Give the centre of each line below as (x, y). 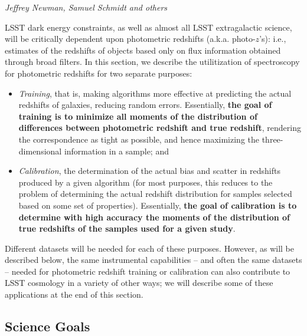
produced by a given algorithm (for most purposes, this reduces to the (146, 182)
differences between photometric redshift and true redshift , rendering (160, 128)
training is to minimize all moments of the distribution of (138, 116)
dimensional (40, 151)
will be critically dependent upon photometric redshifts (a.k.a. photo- (130, 39)
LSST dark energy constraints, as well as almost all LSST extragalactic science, (148, 27)
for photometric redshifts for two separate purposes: (99, 73)
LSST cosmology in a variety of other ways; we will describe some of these (139, 283)
